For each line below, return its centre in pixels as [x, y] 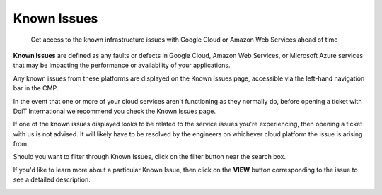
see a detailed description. [52, 179]
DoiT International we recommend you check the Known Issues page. [114, 111]
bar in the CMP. [36, 88]
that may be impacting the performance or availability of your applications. [122, 65]
